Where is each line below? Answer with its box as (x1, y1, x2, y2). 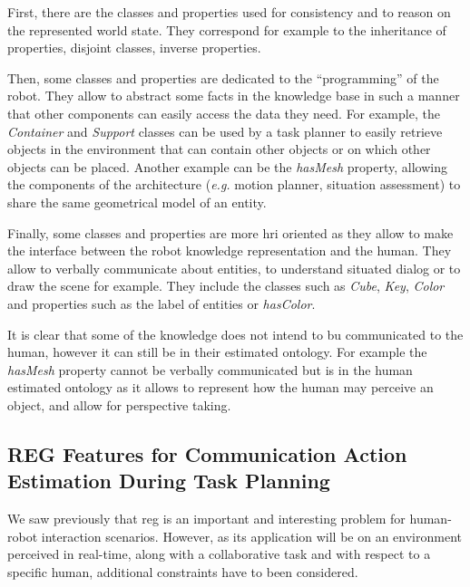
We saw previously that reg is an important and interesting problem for (7, 509, 406, 528)
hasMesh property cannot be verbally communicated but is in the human (7, 360, 413, 379)
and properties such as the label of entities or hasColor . (7, 293, 316, 313)
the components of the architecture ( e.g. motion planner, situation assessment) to (7, 175, 461, 194)
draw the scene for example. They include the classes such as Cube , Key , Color (7, 276, 445, 295)
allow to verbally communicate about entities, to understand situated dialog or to (7, 258, 461, 277)
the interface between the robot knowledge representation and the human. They (7, 241, 452, 260)
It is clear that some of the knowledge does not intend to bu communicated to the (7, 324, 464, 343)
